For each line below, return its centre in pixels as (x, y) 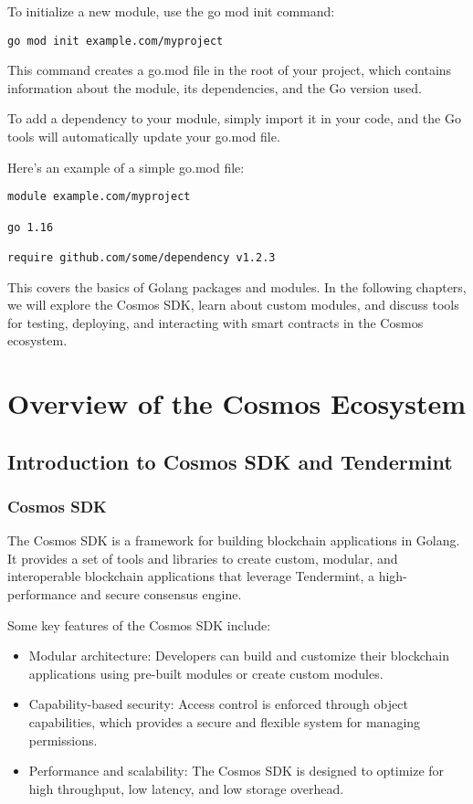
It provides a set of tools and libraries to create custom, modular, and (203, 558)
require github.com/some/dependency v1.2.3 (142, 257)
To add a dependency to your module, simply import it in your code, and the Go (234, 118)
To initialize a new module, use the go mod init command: (171, 11)
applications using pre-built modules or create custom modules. (206, 673)
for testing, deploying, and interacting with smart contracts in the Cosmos (215, 322)
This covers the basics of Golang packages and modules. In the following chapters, (237, 286)
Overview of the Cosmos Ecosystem (237, 403)
